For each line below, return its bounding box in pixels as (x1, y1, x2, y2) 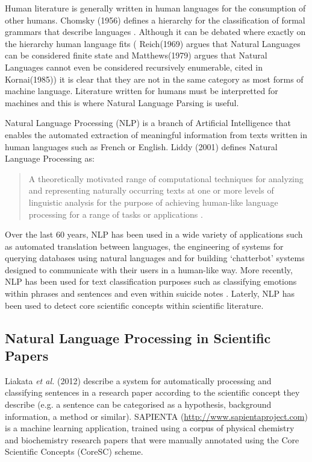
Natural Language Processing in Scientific (5, 328, 271, 347)
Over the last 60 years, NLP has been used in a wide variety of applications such (5, 228, 303, 241)
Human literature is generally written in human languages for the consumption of (5, 2, 306, 14)
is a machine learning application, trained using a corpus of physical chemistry (5, 422, 295, 434)
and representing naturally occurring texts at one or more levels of (28, 184, 274, 197)
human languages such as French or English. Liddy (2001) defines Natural (5, 140, 278, 153)
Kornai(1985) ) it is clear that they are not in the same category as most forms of (5, 72, 304, 85)
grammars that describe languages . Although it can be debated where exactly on (5, 25, 306, 38)
